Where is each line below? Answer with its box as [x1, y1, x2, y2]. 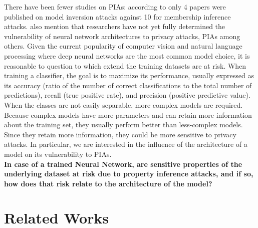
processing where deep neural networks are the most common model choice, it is [4, 50, 250, 61]
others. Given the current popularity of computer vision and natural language [4, 41, 242, 51]
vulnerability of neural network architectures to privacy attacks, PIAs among [4, 31, 240, 41]
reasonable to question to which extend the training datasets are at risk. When [4, 60, 246, 71]
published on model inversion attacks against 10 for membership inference [4, 11, 231, 22]
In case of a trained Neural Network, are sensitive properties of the [4, 158, 242, 169]
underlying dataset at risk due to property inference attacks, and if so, [4, 168, 253, 179]
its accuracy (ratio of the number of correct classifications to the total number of [4, 80, 252, 90]
